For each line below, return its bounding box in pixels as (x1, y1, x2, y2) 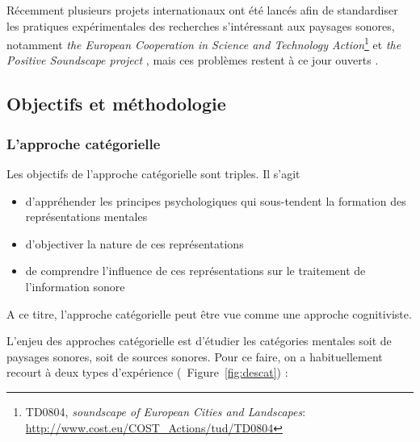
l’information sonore (25, 278, 125, 294)
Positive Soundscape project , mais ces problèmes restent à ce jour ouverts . (6, 52, 379, 69)
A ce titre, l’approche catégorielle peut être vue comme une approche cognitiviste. (6, 305, 412, 322)
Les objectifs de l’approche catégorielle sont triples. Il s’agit (6, 165, 300, 182)
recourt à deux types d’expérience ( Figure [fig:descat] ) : (6, 364, 288, 381)
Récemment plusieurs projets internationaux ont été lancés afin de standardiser (6, 2, 398, 18)
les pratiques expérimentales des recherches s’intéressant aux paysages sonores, (6, 17, 395, 34)
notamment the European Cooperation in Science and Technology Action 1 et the (6, 34, 401, 52)
